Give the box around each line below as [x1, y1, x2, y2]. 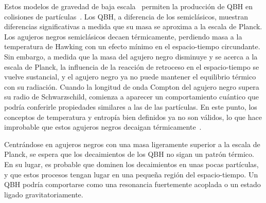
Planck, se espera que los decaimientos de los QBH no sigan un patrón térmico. [4, 149, 254, 159]
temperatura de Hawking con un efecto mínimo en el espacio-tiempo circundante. [4, 41, 260, 52]
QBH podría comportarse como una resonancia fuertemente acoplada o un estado [4, 179, 261, 190]
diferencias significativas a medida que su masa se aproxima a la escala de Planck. [4, 21, 262, 32]
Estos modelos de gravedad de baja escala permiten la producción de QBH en [4, 1, 253, 11]
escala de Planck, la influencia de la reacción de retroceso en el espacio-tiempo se [4, 61, 259, 72]
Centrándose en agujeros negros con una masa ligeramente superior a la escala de [4, 138, 260, 149]
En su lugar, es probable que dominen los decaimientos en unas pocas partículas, [4, 158, 259, 169]
